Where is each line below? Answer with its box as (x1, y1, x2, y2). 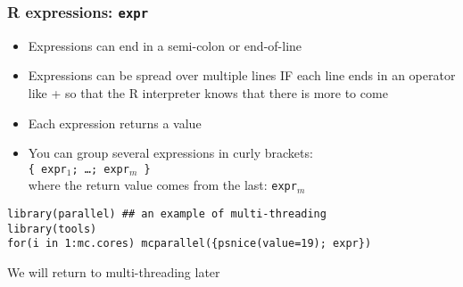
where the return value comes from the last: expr (28, 176, 297, 194)
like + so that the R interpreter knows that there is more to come (28, 83, 388, 102)
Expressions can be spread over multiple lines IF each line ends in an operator (28, 66, 456, 85)
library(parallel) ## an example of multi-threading (7, 208, 327, 221)
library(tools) (7, 222, 97, 235)
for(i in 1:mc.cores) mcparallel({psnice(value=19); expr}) (7, 237, 372, 250)
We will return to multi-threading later (7, 263, 220, 282)
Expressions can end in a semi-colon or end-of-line (28, 36, 302, 54)
